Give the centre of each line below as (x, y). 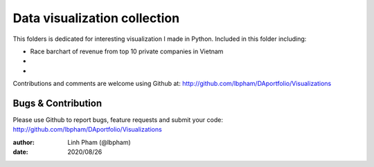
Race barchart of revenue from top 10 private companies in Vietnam (127, 51)
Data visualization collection (96, 18)
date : (20, 152)
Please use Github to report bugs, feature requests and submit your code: (118, 120)
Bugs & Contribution (57, 103)
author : (24, 142)
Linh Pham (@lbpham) (99, 142)
